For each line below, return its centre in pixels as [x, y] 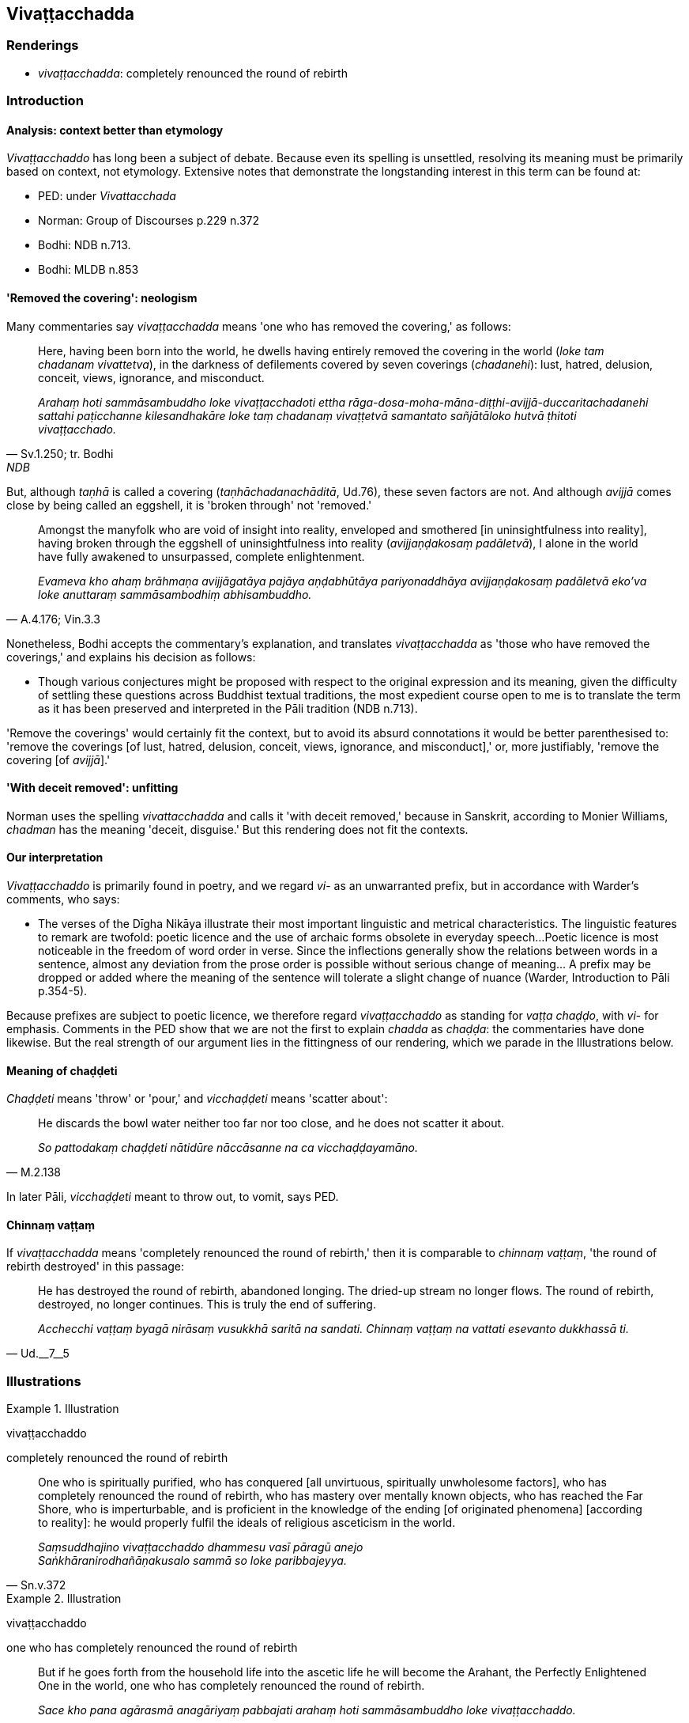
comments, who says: [63, 899]
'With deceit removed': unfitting [92, 788]
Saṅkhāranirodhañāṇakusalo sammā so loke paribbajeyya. [192, 1561]
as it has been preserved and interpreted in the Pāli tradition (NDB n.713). [228, 708]
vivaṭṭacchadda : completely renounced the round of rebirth [193, 73]
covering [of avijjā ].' [58, 759]
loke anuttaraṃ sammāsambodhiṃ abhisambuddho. [175, 594]
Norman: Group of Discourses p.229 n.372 [149, 221]
